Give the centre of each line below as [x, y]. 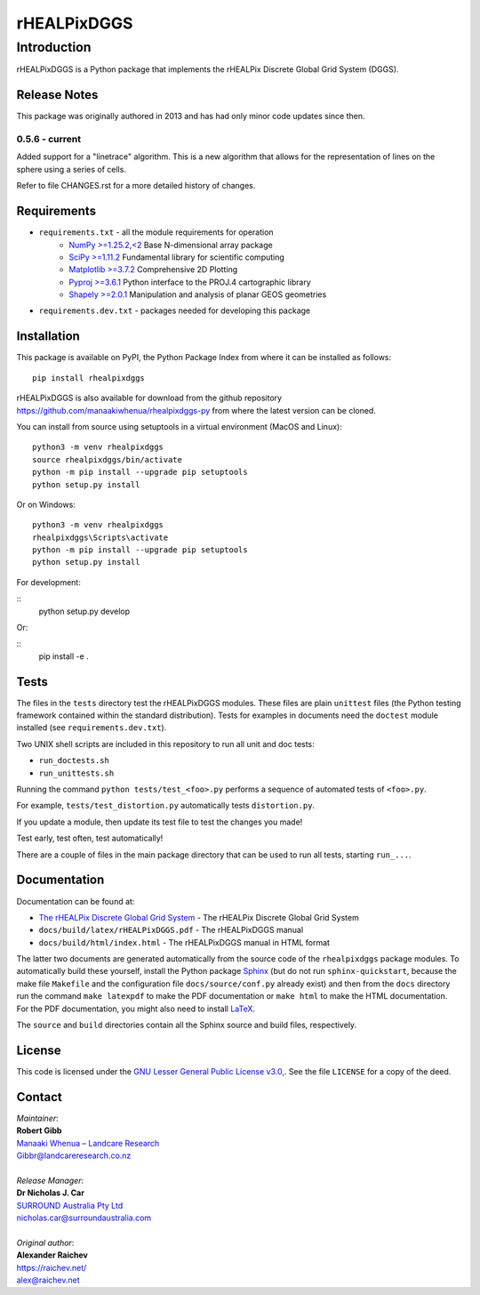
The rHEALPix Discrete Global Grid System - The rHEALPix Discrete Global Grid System [199, 917]
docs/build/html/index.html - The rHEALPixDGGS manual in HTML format [184, 942]
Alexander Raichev [52, 1255]
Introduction [54, 47]
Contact [39, 1097]
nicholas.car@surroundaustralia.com [84, 1218]
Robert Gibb [39, 1130]
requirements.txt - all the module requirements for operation [156, 232]
